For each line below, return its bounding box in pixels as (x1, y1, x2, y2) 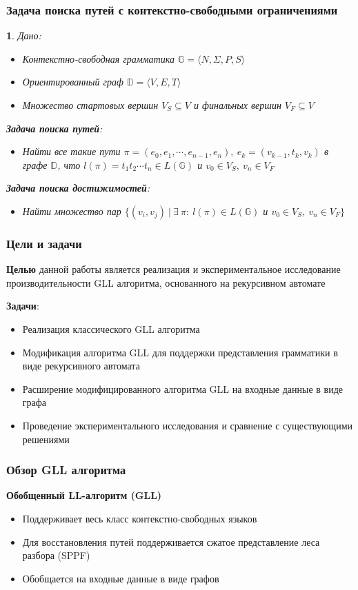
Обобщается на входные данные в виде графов (22, 571, 219, 585)
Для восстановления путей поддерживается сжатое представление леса (22, 534, 320, 549)
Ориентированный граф (22, 74, 123, 89)
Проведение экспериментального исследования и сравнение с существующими (22, 418, 352, 432)
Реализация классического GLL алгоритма (22, 321, 200, 336)
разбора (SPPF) (22, 548, 90, 562)
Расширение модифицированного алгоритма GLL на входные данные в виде (22, 381, 344, 396)
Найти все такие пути (22, 144, 121, 159)
